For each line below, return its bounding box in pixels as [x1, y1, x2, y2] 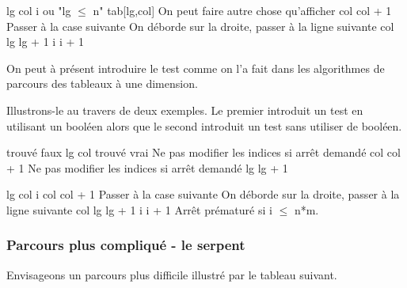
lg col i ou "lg [6, 2, 71, 18]
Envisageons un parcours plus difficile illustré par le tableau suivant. [6, 266, 337, 282]
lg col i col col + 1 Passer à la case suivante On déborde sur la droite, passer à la [6, 186, 400, 203]
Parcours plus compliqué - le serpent [6, 235, 245, 255]
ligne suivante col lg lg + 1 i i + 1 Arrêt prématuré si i [6, 201, 272, 218]
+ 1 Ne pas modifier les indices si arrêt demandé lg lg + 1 [6, 159, 288, 176]
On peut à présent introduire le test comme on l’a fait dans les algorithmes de [6, 59, 385, 76]
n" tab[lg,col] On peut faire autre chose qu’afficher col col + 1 [93, 2, 392, 18]
